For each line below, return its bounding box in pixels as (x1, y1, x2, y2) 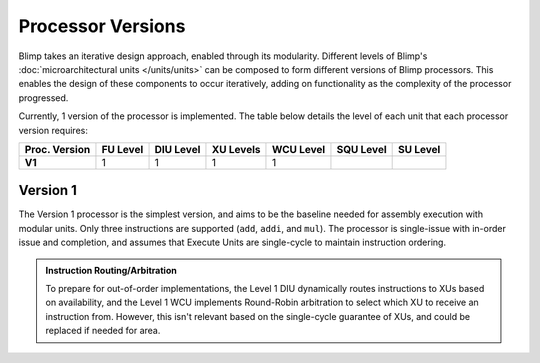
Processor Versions (18, 15, 186, 37)
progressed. (18, 91, 69, 104)
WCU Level (271, 142, 326, 156)
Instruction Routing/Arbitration (45, 264, 177, 276)
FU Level (101, 142, 144, 156)
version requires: (18, 124, 89, 136)
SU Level (398, 142, 441, 156)
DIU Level (154, 142, 201, 156)
